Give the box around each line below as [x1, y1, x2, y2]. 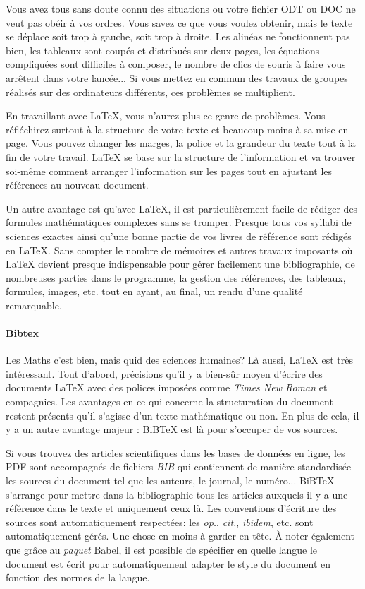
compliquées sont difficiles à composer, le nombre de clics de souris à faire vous [6, 56, 346, 71]
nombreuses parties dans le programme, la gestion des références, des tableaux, [6, 270, 346, 285]
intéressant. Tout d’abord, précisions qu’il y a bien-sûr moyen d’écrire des [6, 366, 323, 381]
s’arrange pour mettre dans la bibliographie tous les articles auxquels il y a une [6, 487, 348, 501]
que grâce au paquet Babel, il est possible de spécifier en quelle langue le [6, 542, 318, 557]
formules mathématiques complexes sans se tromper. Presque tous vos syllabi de [6, 215, 352, 230]
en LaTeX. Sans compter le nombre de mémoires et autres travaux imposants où [6, 242, 353, 257]
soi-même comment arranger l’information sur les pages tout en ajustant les [6, 163, 333, 178]
